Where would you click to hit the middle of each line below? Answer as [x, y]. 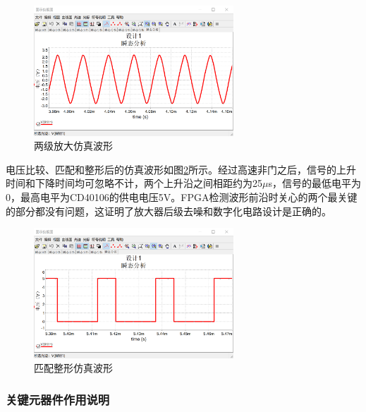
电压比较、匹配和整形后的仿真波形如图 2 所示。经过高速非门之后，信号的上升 [181, 169]
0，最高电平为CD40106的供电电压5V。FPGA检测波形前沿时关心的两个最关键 [182, 197]
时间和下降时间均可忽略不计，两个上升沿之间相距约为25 [134, 183]
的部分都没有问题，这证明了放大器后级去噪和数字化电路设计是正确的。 [169, 211]
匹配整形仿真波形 [73, 368]
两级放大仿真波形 [73, 146]
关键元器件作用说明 [58, 399]
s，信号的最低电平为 [315, 183]
